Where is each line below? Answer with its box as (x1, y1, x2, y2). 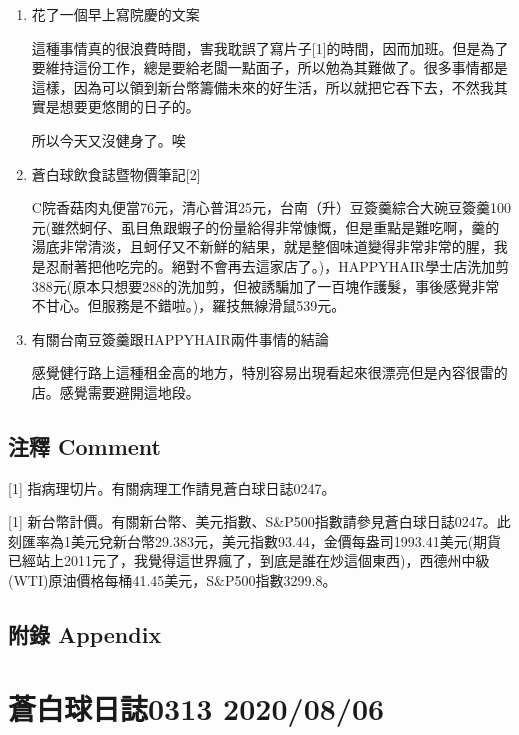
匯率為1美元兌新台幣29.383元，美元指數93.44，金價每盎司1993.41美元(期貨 (21, 530, 502, 551)
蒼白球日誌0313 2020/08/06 (8, 687, 385, 728)
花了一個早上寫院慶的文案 (31, 4, 200, 24)
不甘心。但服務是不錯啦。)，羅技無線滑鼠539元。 (31, 295, 346, 316)
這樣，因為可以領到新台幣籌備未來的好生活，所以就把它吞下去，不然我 (31, 76, 494, 97)
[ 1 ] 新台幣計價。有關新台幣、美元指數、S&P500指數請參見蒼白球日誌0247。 (8, 511, 497, 532)
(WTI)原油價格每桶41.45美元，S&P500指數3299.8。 (8, 570, 337, 591)
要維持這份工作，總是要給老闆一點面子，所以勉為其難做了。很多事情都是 (31, 57, 508, 78)
